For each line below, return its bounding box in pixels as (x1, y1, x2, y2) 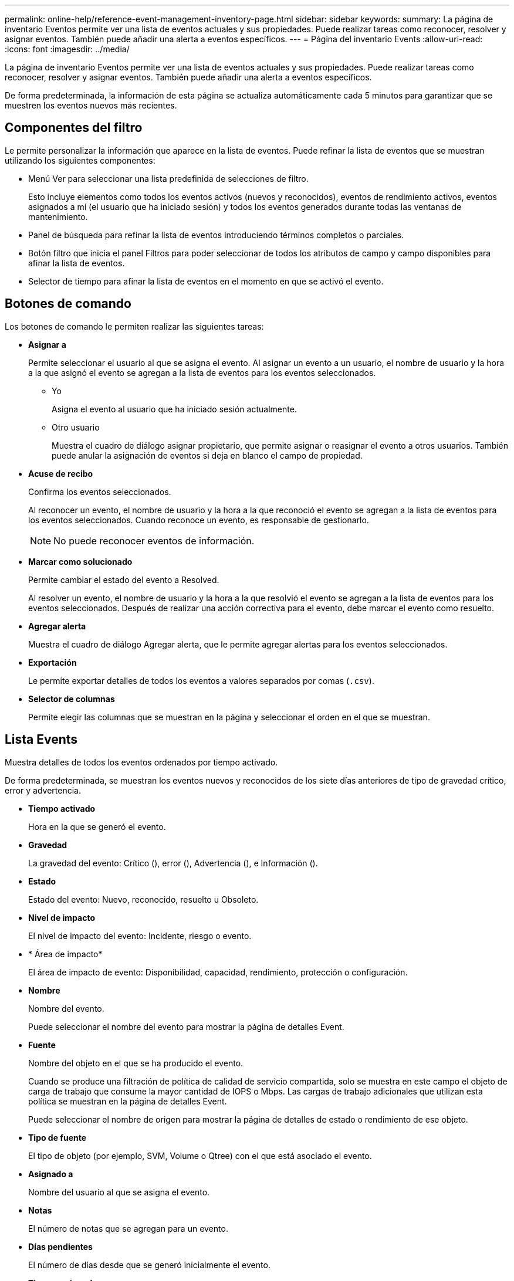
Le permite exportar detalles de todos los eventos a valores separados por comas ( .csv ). (28, 675, 374, 686)
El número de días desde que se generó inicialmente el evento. (28, 1259, 270, 1270)
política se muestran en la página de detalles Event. (28, 1096, 227, 1106)
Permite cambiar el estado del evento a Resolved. (28, 574, 219, 585)
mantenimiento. (28, 211, 88, 222)
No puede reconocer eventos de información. (53, 534, 255, 547)
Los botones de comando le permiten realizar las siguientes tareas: (5, 321, 264, 331)
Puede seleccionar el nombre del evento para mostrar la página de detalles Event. (28, 1021, 344, 1032)
